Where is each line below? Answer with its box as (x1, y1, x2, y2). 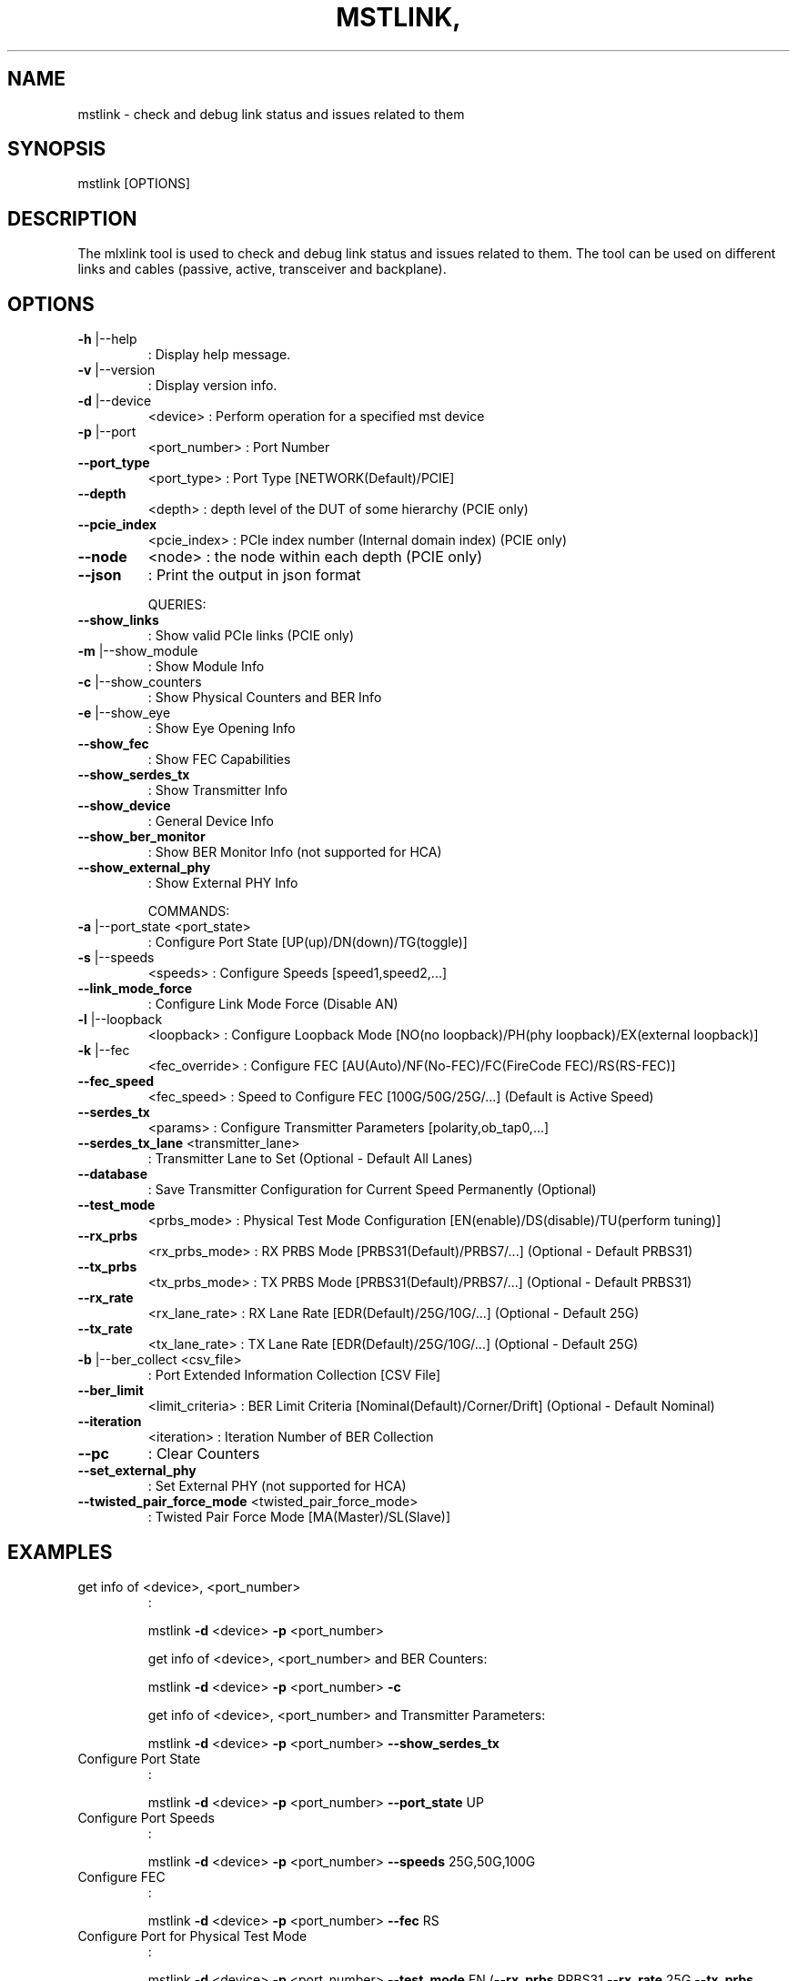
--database (77, 1166, 148, 1182)
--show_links (77, 612, 159, 628)
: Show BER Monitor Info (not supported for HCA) (147, 844, 442, 860)
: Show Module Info (147, 659, 265, 675)
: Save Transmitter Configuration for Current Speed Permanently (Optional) (147, 1182, 597, 1198)
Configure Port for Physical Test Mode (77, 1927, 308, 1944)
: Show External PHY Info (147, 875, 298, 891)
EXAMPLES (7, 1540, 113, 1564)
